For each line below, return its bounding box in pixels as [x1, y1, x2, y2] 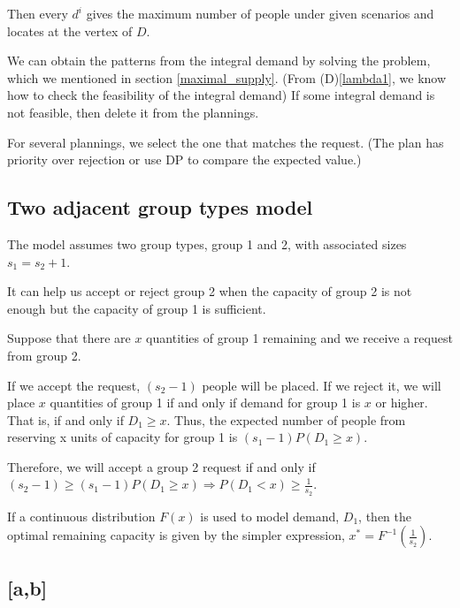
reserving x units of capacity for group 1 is [7, 428, 238, 446]
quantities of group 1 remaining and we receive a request [146, 329, 453, 347]
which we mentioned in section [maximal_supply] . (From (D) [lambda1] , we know [7, 68, 447, 87]
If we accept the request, [7, 376, 141, 394]
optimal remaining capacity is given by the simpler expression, [7, 526, 345, 544]
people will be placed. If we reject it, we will [202, 376, 441, 394]
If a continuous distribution [7, 506, 156, 525]
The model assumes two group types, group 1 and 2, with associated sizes [7, 234, 407, 253]
